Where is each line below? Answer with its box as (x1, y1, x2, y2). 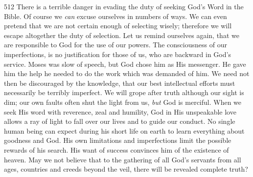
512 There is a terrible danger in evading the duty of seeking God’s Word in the (4, 1, 244, 11)
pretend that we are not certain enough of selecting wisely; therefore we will (4, 20, 232, 31)
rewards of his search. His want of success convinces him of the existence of (4, 144, 229, 155)
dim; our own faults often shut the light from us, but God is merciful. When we (4, 97, 242, 107)
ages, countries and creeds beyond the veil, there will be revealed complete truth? (4, 164, 248, 174)
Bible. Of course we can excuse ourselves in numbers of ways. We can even (4, 11, 227, 21)
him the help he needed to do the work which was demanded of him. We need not (4, 68, 250, 79)
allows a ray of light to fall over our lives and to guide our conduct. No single (4, 116, 235, 126)
